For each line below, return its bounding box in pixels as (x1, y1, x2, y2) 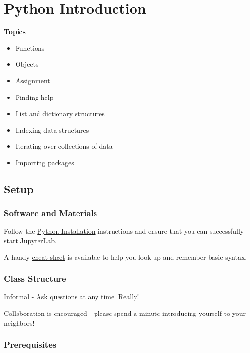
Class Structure (4, 273, 66, 285)
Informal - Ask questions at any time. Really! (4, 292, 139, 302)
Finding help (15, 92, 54, 102)
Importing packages (15, 157, 74, 167)
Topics (4, 26, 26, 37)
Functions (15, 42, 45, 53)
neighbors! (4, 317, 35, 328)
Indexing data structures (15, 124, 89, 135)
